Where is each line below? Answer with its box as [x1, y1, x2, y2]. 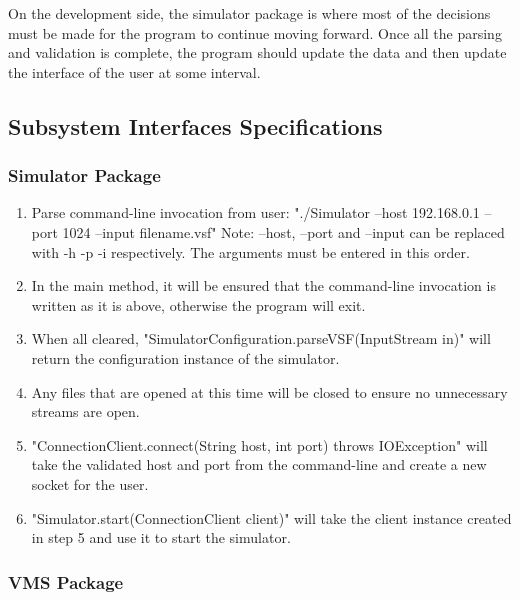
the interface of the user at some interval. [8, 61, 261, 82]
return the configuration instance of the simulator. [31, 347, 340, 368]
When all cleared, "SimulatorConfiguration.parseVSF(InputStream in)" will [31, 328, 491, 349]
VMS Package [8, 569, 124, 594]
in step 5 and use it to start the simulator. [31, 527, 291, 548]
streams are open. [31, 401, 140, 422]
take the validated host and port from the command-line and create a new [31, 454, 487, 475]
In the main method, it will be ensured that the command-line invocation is [31, 275, 496, 296]
